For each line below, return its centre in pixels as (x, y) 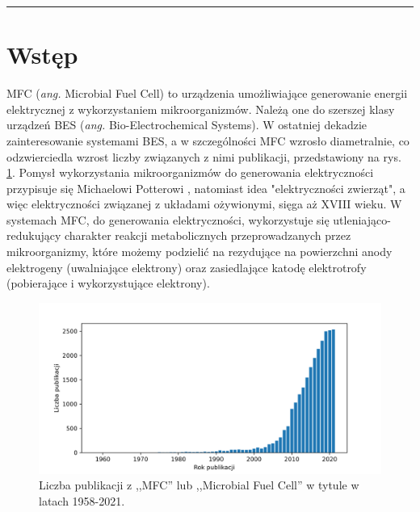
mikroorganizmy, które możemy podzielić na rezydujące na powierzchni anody (199, 252)
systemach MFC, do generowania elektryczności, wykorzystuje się (168, 219)
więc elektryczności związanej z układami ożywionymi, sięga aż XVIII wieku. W (204, 204)
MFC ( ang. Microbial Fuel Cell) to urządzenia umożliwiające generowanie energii (207, 93)
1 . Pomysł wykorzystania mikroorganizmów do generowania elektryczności (190, 172)
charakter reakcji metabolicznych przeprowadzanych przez (208, 235)
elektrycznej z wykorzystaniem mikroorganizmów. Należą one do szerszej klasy (201, 109)
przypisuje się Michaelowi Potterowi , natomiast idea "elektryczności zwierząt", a (206, 188)
